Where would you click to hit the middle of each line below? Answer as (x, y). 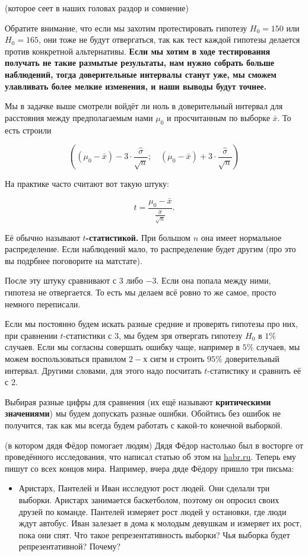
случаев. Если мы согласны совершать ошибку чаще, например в (122, 347)
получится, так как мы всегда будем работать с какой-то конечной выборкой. (144, 425)
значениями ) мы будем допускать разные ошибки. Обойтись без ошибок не (143, 413)
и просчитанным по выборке (218, 117)
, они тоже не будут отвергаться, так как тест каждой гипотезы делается (169, 39)
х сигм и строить (174, 358)
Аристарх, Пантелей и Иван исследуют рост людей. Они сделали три (144, 488)
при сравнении (31, 335)
